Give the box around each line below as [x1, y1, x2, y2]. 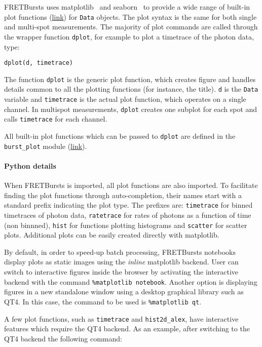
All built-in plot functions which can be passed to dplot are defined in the [4, 131, 236, 141]
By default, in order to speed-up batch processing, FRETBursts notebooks [4, 246, 236, 257]
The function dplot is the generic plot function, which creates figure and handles [4, 73, 256, 84]
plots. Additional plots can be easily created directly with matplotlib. [4, 229, 219, 240]
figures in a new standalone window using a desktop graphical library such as [4, 286, 244, 297]
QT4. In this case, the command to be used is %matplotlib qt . [4, 296, 202, 306]
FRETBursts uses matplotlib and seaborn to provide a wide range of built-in [4, 2, 250, 12]
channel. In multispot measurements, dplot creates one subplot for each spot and [4, 103, 257, 114]
